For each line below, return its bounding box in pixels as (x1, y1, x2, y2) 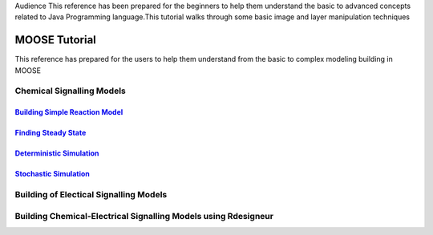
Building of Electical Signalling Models (14, 189, 168, 201)
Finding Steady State (14, 128, 87, 138)
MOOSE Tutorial (14, 33, 96, 47)
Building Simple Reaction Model (14, 107, 123, 117)
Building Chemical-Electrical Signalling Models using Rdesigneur (14, 210, 274, 221)
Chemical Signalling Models (14, 85, 126, 96)
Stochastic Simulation (14, 169, 90, 179)
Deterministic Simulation (14, 148, 99, 158)
